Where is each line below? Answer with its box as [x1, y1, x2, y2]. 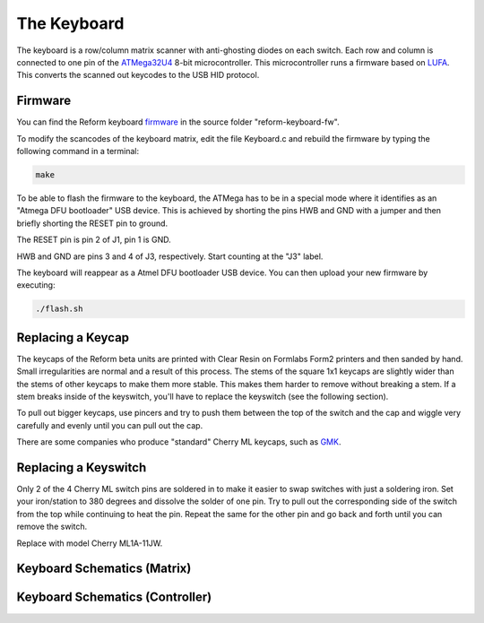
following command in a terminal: [16, 146, 139, 157]
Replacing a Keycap [16, 330, 130, 345]
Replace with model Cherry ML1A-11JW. [16, 538, 163, 549]
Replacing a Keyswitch [16, 460, 147, 475]
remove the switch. [16, 521, 88, 532]
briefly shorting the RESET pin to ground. [16, 218, 169, 229]
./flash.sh [35, 304, 83, 314]
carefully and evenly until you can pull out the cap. [16, 420, 203, 430]
